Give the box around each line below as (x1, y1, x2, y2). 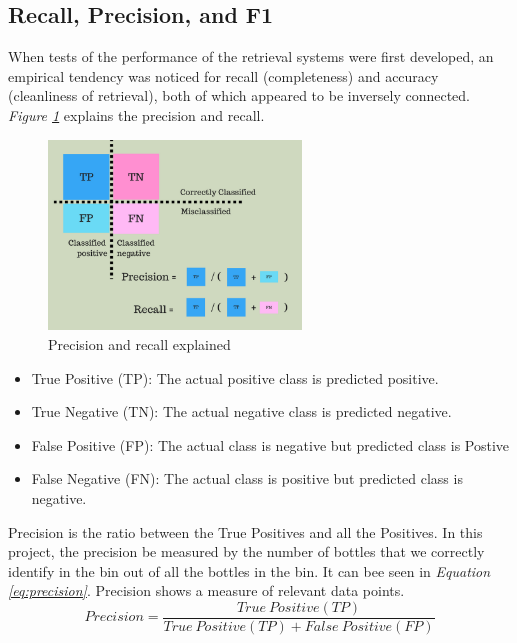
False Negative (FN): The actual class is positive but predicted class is (31, 468, 463, 489)
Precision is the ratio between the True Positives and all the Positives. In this (8, 521, 483, 542)
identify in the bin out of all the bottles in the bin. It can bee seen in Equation (8, 560, 491, 581)
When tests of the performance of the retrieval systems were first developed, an (8, 46, 494, 67)
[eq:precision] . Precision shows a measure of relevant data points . (8, 580, 405, 601)
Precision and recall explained (48, 333, 231, 354)
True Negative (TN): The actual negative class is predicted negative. (31, 401, 452, 422)
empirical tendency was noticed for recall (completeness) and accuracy (8, 65, 439, 86)
